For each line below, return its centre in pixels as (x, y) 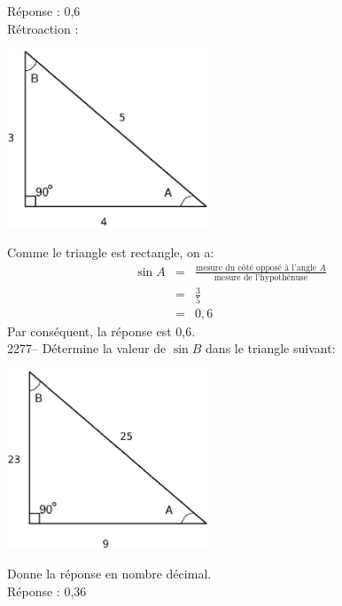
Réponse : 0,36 (47, 590)
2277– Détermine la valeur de (87, 348)
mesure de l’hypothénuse (261, 277)
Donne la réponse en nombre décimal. (109, 574)
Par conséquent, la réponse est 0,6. (101, 331)
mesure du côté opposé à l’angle (256, 268)
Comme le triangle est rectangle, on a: (111, 252)
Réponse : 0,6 (44, 11)
